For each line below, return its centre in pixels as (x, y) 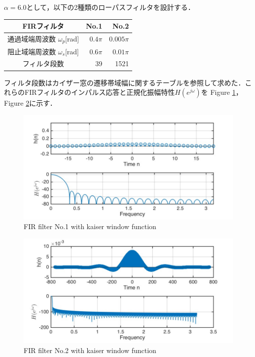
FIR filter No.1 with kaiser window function (90, 226)
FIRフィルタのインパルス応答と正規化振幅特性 (100, 92)
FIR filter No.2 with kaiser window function (90, 350)
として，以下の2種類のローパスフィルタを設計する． (110, 7)
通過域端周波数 (32, 38)
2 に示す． (41, 103)
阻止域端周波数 (32, 51)
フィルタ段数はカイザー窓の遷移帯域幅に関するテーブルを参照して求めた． (125, 82)
